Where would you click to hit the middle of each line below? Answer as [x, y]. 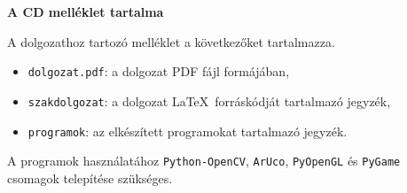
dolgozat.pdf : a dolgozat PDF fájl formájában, [159, 71]
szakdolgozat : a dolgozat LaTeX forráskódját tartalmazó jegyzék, [209, 100]
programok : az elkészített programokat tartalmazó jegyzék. [188, 131]
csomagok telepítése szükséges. [90, 178]
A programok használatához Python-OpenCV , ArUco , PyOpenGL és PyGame [204, 161]
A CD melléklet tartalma [86, 12]
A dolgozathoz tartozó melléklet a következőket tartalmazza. [171, 41]
